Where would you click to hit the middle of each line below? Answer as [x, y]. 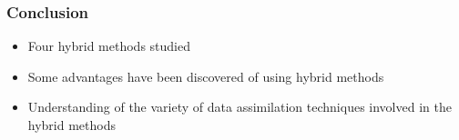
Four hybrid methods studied [109, 46]
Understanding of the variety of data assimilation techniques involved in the [240, 107]
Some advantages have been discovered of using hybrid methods [206, 76]
